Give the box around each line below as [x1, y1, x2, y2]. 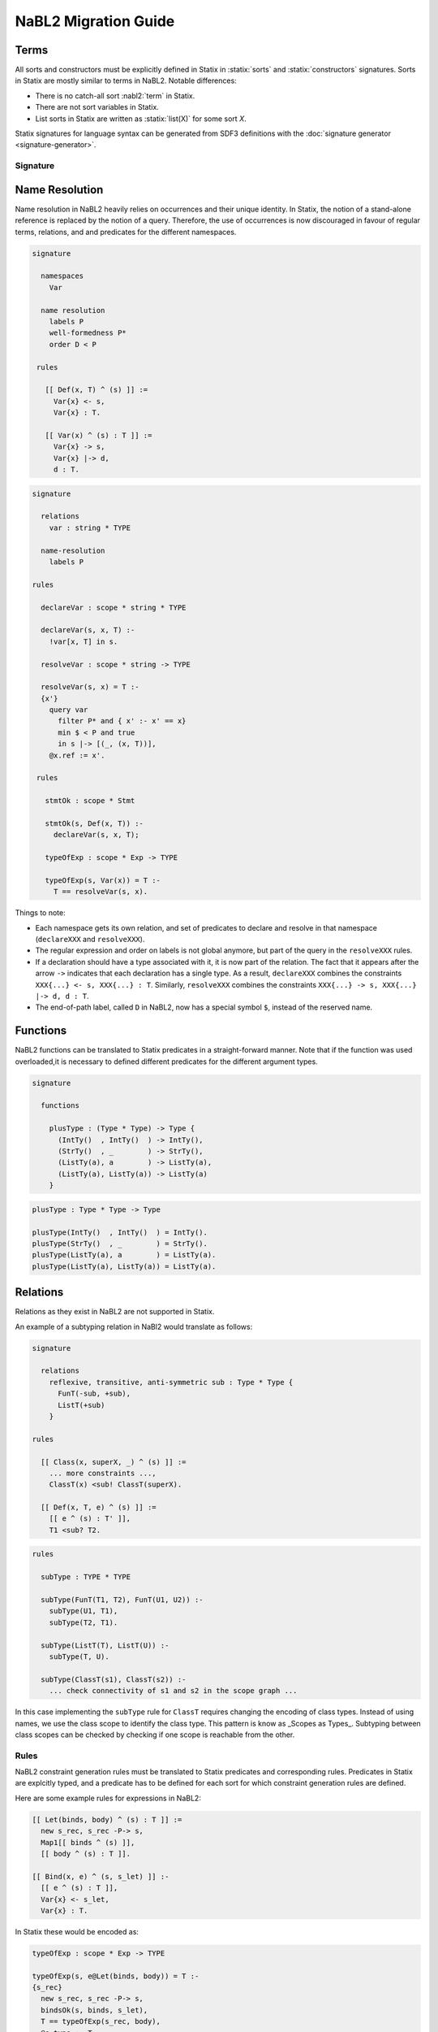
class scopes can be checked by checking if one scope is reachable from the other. [15, 1730, 295, 1739]
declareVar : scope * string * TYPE [41, 602, 187, 612]
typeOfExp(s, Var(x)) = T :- [45, 875, 161, 885]
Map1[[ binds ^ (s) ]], [41, 1838, 135, 1847]
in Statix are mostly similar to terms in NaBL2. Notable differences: [15, 76, 237, 85]
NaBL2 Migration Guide [15, 12, 175, 30]
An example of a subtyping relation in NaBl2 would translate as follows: [15, 1322, 253, 1331]
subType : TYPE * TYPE [41, 1573, 131, 1582]
